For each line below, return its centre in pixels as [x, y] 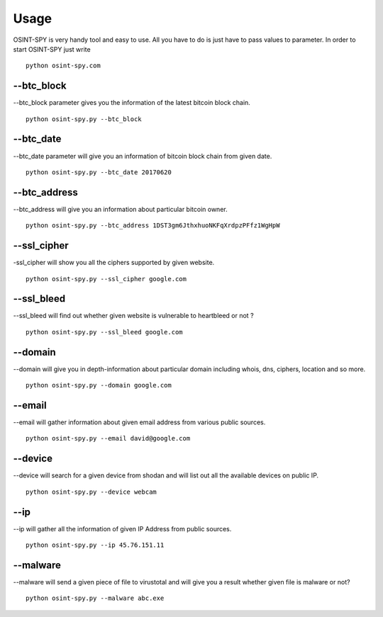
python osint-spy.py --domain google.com [99, 385]
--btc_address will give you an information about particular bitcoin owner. [120, 209]
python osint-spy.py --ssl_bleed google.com [105, 332]
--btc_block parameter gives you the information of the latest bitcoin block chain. [132, 103]
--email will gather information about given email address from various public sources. [139, 422]
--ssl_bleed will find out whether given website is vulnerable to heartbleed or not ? [134, 316]
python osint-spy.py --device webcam [91, 492]
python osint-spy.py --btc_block [84, 119]
